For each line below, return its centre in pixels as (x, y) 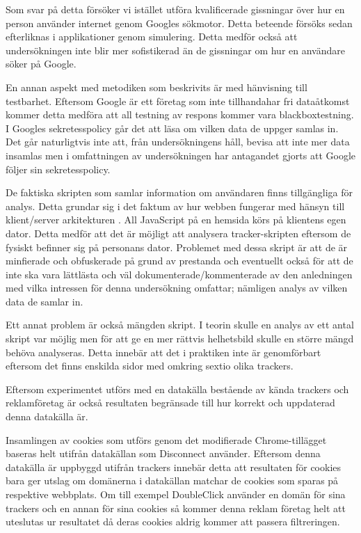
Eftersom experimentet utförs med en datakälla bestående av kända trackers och (177, 389)
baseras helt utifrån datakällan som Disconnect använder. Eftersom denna (163, 453)
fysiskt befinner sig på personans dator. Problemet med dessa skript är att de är (177, 247)
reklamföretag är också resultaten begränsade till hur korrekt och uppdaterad (170, 403)
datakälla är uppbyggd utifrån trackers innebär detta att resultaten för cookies (174, 467)
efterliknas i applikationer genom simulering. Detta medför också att (152, 37)
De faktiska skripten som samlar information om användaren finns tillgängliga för (179, 192)
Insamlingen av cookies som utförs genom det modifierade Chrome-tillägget (166, 439)
